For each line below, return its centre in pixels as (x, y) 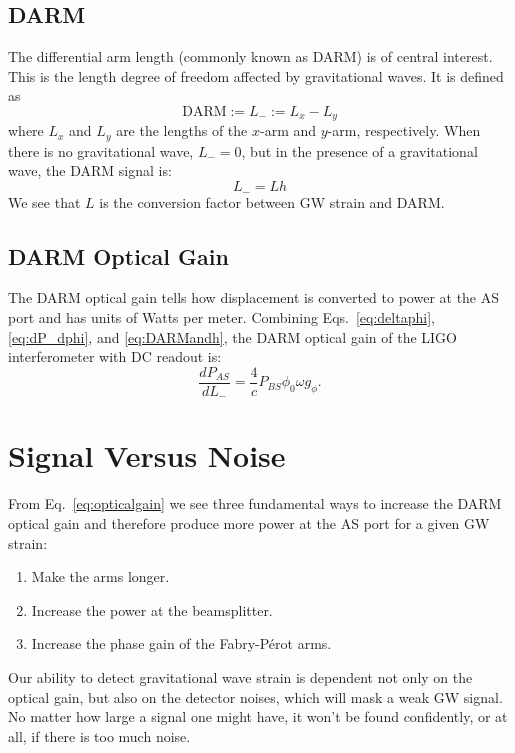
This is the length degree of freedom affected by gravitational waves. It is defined (256, 75)
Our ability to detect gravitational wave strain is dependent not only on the (240, 676)
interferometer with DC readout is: (115, 356)
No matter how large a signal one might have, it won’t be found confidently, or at (258, 716)
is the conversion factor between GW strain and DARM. (272, 201)
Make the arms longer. (100, 576)
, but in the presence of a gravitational (359, 150)
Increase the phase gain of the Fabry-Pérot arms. (181, 643)
